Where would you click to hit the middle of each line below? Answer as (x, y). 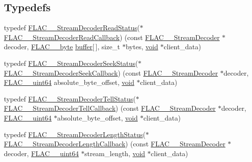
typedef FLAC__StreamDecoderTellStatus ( (70, 98)
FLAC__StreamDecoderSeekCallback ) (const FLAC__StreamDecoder (111, 72)
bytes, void (142, 47)
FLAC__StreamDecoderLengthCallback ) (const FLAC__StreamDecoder (115, 144)
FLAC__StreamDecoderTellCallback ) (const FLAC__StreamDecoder (110, 108)
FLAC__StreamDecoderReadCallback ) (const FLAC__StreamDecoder (112, 37)
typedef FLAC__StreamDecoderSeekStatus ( (71, 63)
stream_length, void (115, 153)
